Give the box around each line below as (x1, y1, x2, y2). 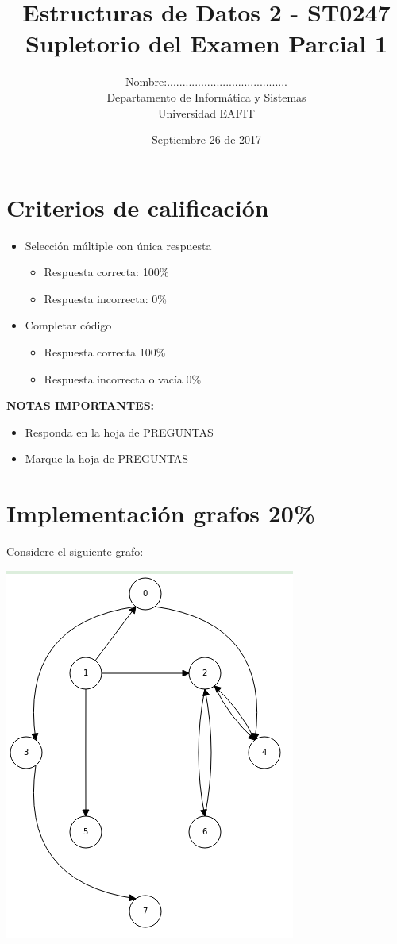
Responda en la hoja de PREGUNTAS (25, 423, 214, 440)
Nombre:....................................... (125, 73, 287, 90)
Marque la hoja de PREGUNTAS (25, 450, 189, 467)
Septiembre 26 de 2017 (151, 131, 262, 148)
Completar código (25, 317, 112, 333)
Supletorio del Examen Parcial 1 (25, 27, 387, 60)
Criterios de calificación (6, 191, 269, 223)
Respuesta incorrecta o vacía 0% (44, 370, 202, 387)
